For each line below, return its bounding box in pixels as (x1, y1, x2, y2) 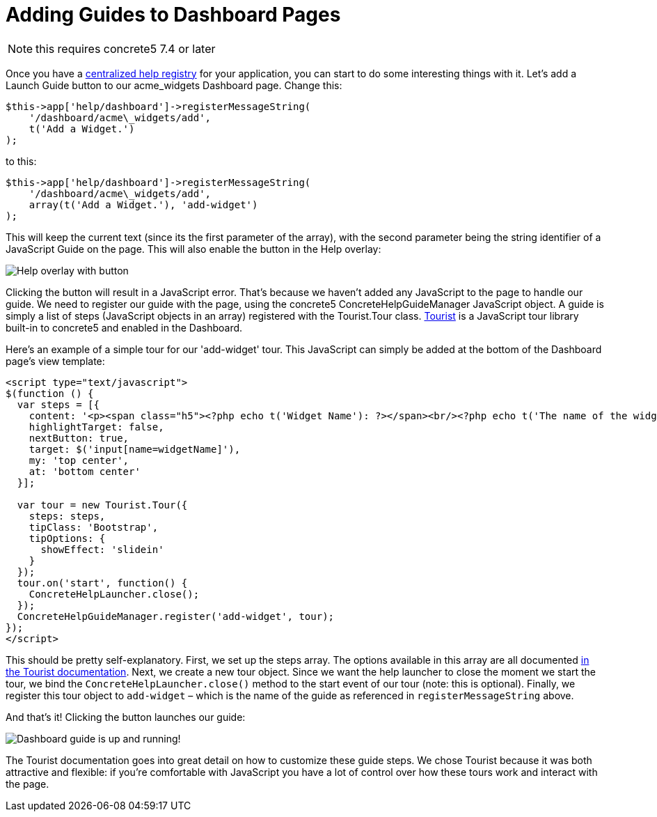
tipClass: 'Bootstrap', (29, 521, 159, 533)
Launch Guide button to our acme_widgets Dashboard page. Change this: (6, 79, 342, 91)
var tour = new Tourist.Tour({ (17, 499, 188, 511)
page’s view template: (6, 355, 105, 367)
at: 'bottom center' (29, 465, 141, 477)
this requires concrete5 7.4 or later (35, 41, 216, 56)
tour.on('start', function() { (17, 577, 188, 589)
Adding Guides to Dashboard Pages (6, 3, 341, 26)
